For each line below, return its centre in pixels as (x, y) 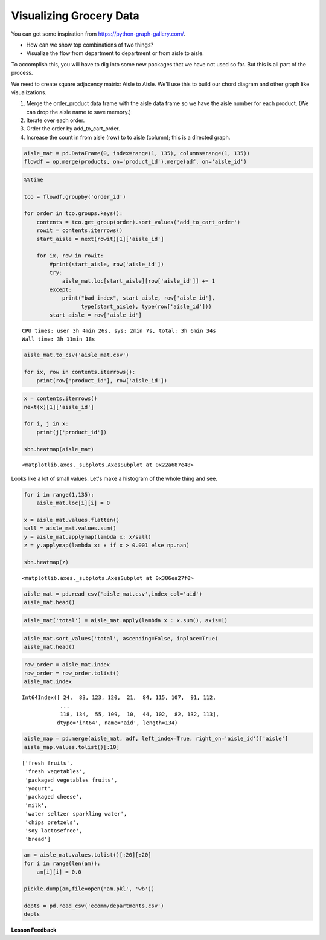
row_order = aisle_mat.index (67, 665)
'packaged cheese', (54, 797)
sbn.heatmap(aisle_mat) (59, 449)
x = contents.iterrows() (61, 398)
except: (61, 289)
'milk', (36, 805)
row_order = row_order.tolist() (72, 673)
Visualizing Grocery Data (75, 16)
